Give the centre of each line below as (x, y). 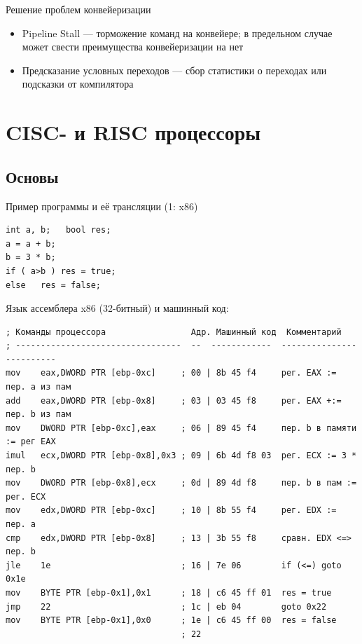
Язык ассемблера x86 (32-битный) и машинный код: (117, 308)
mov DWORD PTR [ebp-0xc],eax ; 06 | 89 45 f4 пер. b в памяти (181, 428)
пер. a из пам (39, 387)
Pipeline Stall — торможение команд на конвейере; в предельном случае (177, 33)
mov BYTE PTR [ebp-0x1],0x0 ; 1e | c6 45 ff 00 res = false (171, 621)
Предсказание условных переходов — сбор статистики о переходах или (174, 70)
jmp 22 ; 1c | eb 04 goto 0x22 (166, 607)
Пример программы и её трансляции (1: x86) (102, 206)
